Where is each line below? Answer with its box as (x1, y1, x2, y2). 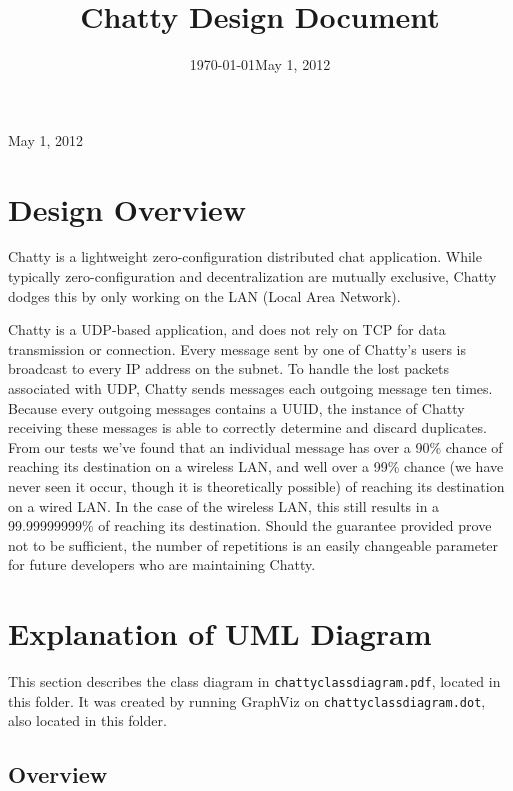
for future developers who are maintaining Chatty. (8, 554, 316, 575)
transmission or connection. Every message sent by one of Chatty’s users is (8, 338, 467, 359)
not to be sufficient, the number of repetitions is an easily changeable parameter (8, 534, 499, 555)
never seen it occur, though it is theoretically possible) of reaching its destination (8, 475, 505, 496)
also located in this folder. (8, 710, 167, 731)
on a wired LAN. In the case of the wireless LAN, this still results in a (8, 495, 440, 516)
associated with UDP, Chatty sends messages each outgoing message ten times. (8, 378, 493, 398)
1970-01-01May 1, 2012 (189, 54, 331, 75)
